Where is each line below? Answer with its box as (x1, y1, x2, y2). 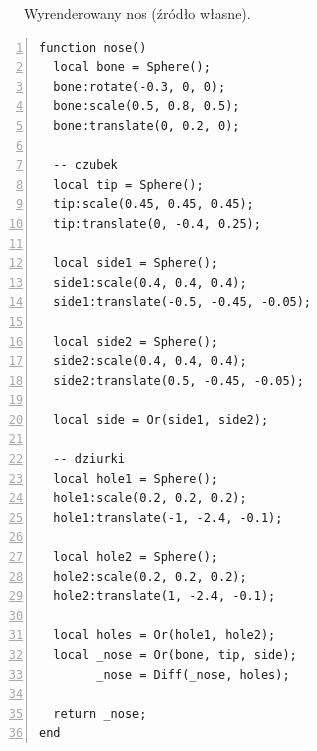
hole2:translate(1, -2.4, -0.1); (53, 589, 276, 604)
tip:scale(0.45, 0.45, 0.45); (53, 197, 254, 212)
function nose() (39, 40, 147, 55)
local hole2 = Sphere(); (53, 550, 218, 565)
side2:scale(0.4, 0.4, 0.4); (53, 354, 247, 369)
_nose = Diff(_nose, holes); (96, 667, 290, 682)
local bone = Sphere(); (53, 60, 211, 75)
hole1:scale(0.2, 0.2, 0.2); (53, 491, 247, 506)
